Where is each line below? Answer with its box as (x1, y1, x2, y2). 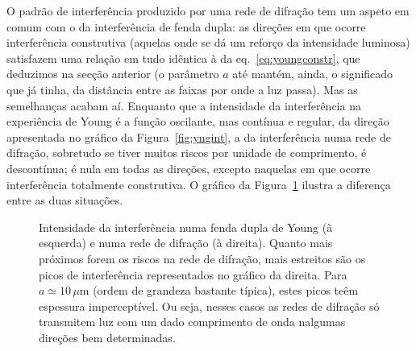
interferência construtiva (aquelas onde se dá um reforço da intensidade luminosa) (6, 34, 410, 51)
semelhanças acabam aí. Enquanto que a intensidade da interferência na (6, 97, 361, 114)
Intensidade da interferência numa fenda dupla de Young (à (39, 218, 333, 235)
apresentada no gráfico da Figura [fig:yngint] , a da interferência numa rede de (6, 128, 391, 145)
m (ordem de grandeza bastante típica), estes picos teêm (79, 282, 359, 299)
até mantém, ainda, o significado (232, 65, 393, 82)
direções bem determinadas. (39, 328, 176, 345)
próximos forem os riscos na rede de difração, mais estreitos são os (39, 250, 366, 266)
